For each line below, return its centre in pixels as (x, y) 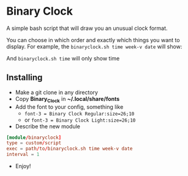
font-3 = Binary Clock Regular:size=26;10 (79, 114)
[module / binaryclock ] (34, 137)
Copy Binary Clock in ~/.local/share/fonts (67, 99)
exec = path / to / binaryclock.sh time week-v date (70, 149)
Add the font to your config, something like (69, 107)
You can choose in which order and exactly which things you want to (93, 40)
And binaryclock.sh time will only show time (63, 58)
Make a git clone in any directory (56, 92)
